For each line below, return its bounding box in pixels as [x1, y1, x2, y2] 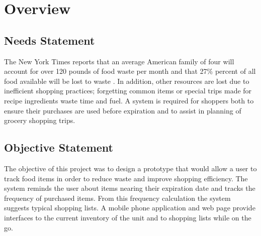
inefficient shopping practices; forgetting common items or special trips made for [4, 85, 252, 96]
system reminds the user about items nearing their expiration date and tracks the [4, 183, 255, 193]
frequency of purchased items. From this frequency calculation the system [4, 192, 231, 203]
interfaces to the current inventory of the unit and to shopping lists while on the [4, 212, 251, 222]
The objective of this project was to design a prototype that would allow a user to [4, 163, 257, 173]
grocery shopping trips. [4, 115, 75, 126]
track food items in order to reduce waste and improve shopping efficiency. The [4, 173, 248, 183]
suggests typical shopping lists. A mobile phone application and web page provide [4, 202, 255, 213]
